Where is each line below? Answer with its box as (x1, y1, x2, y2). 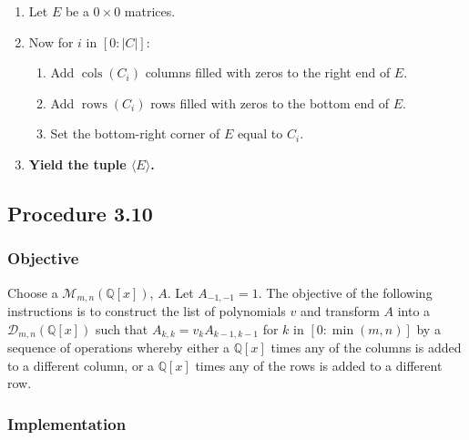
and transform (300, 302, 380, 321)
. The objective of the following (258, 282, 433, 302)
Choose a (7, 282, 58, 302)
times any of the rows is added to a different (195, 355, 443, 374)
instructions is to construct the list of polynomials (7, 302, 286, 321)
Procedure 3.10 (7, 199, 153, 227)
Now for (28, 32, 74, 51)
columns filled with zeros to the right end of (145, 63, 391, 82)
